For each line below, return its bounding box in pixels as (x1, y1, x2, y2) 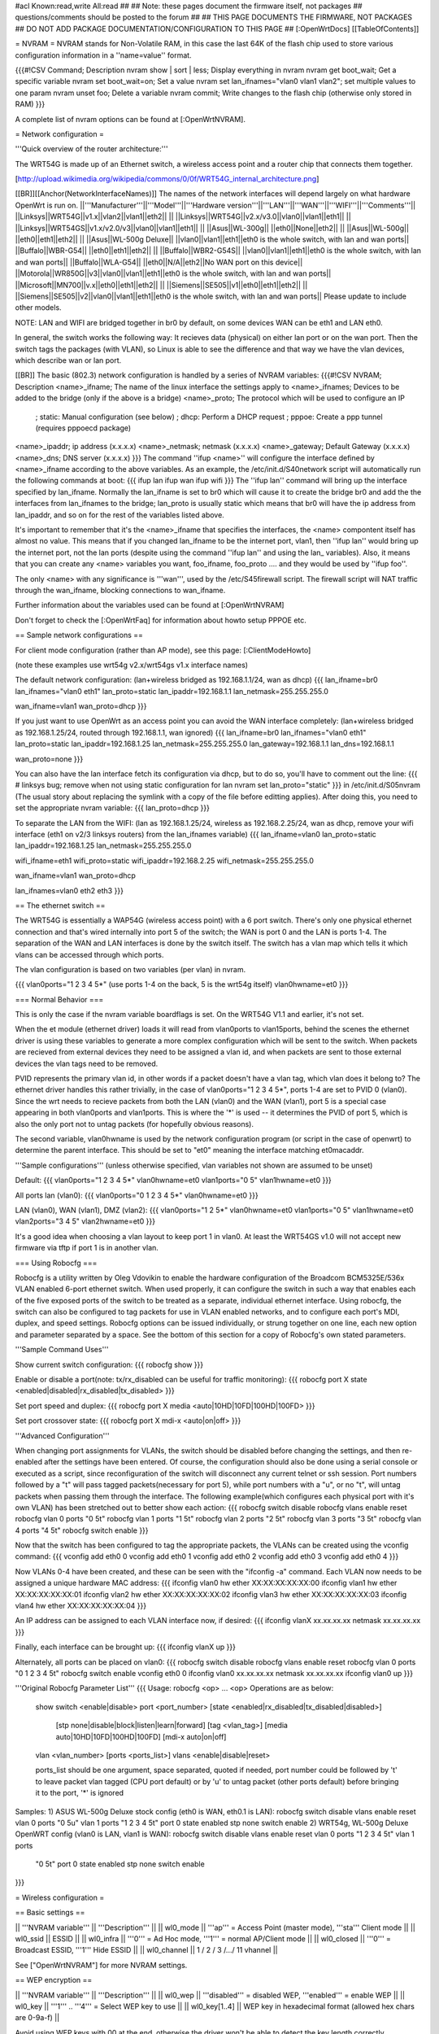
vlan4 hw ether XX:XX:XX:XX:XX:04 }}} (15, 1601, 146, 1611)
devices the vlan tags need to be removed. (15, 1058, 159, 1068)
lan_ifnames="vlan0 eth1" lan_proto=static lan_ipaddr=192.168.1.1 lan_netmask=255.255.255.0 (15, 686, 329, 696)
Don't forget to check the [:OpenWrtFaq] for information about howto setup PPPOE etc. (15, 615, 306, 625)
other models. (15, 303, 62, 312)
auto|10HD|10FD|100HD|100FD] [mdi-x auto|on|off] (55, 1731, 227, 1741)
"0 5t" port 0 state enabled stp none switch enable (35, 1859, 205, 1869)
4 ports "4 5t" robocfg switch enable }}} (15, 1525, 150, 1535)
